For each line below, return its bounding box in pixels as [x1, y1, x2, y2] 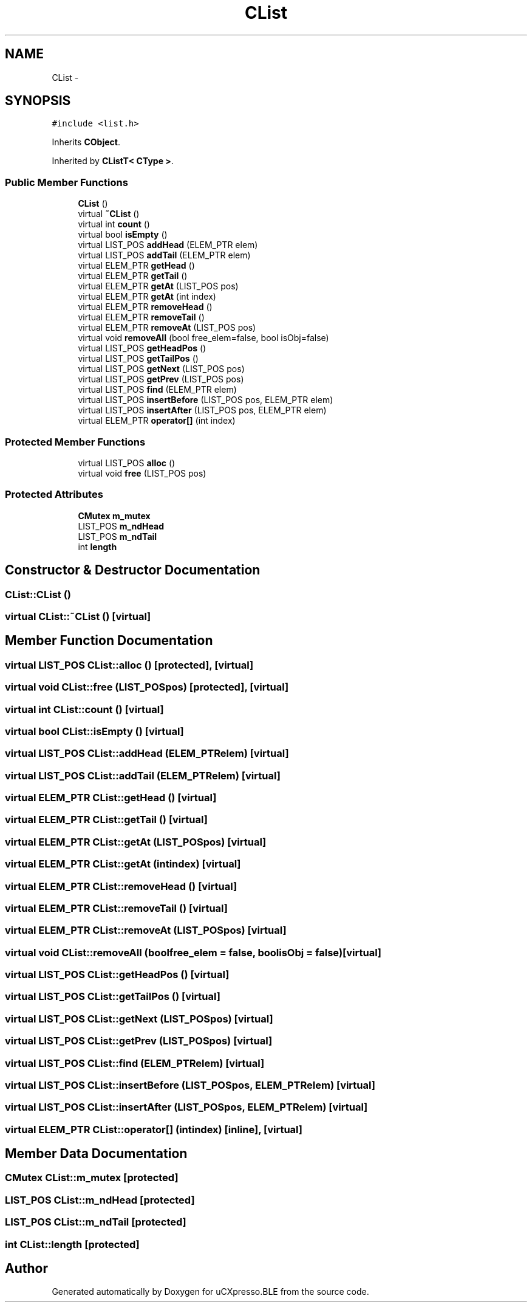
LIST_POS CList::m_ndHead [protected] [5, 1193, 195, 1206]
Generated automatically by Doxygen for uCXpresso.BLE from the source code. [52, 1286, 369, 1297]
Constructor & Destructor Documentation [5, 562, 261, 578]
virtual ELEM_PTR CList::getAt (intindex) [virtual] [5, 858, 241, 871]
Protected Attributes [5, 488, 103, 501]
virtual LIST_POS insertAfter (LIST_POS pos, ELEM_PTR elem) [78, 405, 327, 416]
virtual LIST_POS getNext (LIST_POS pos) [78, 364, 245, 374]
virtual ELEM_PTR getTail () [78, 271, 188, 281]
